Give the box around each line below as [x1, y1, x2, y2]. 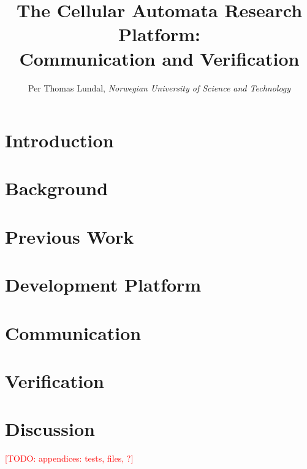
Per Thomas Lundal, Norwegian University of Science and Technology [28, 81, 291, 94]
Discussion [5, 416, 95, 441]
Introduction [5, 128, 114, 153]
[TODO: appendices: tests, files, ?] [5, 452, 134, 465]
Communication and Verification [19, 45, 300, 71]
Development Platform [5, 272, 202, 297]
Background [5, 176, 108, 201]
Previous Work [5, 223, 134, 249]
